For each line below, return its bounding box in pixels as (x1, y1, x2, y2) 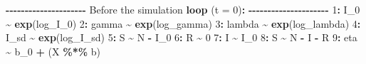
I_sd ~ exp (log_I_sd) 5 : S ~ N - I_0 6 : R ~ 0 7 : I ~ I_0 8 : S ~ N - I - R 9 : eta (6, 30, 357, 45)
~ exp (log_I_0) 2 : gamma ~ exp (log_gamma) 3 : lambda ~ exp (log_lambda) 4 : (6, 16, 361, 31)
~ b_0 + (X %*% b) (6, 43, 100, 58)
